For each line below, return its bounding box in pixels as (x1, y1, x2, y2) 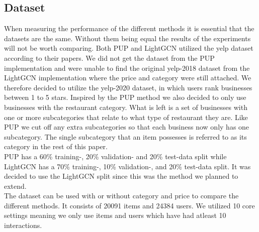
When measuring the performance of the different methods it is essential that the (4, 23, 254, 34)
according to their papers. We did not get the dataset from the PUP (4, 52, 215, 63)
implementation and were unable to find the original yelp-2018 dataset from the (4, 62, 250, 73)
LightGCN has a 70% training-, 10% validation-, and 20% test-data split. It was (4, 161, 251, 171)
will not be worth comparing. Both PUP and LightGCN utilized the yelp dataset (4, 43, 253, 53)
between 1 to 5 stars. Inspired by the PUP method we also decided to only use (4, 92, 246, 102)
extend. (4, 180, 27, 191)
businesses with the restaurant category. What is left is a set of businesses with (4, 101, 247, 112)
